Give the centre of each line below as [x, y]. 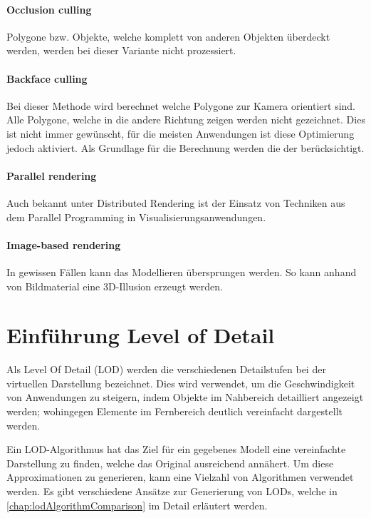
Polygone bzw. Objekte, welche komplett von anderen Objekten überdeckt [168, 36]
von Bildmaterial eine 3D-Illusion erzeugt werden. [115, 286]
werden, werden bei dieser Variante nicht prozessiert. [121, 50]
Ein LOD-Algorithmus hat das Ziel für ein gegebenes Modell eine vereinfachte [176, 449]
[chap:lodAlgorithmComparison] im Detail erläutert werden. [137, 505]
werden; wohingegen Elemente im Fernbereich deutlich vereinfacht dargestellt [174, 411]
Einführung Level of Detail [141, 335]
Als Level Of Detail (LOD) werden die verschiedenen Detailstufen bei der [166, 369]
